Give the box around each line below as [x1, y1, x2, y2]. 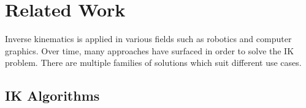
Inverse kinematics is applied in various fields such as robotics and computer [5, 32, 292, 45]
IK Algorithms [5, 86, 100, 105]
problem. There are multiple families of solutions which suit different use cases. [5, 56, 302, 69]
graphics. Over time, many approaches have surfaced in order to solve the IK [5, 44, 294, 57]
